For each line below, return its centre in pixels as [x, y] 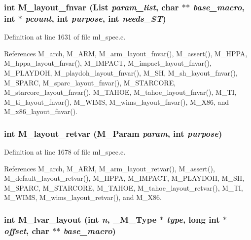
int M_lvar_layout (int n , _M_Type [80, 219]
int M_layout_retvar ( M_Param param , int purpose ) [113, 133]
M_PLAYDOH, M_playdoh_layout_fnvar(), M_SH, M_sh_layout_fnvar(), [121, 72]
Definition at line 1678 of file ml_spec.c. [65, 152]
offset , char [27, 230]
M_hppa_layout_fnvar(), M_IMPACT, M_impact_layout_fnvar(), [108, 63]
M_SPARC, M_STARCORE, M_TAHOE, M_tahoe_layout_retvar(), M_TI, [124, 187]
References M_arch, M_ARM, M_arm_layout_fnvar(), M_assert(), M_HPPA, [126, 53]
